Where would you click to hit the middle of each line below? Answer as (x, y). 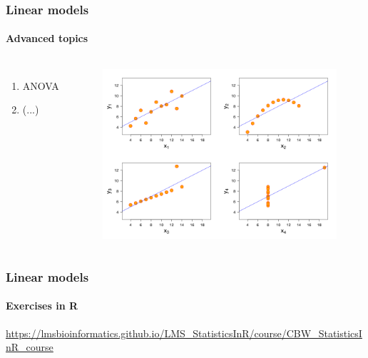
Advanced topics (47, 38)
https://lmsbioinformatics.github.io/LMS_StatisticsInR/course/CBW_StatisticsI (184, 333)
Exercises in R (42, 306)
